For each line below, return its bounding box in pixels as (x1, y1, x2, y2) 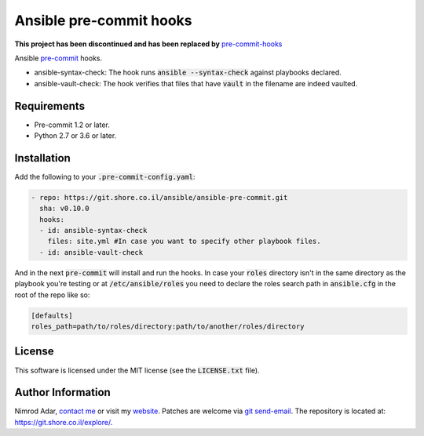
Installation (14, 151, 71, 165)
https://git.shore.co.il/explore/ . (14, 417, 113, 427)
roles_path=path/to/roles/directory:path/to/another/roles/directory (31, 322, 305, 331)
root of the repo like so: (14, 290, 90, 300)
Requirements (14, 99, 86, 113)
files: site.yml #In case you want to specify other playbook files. (47, 237, 321, 246)
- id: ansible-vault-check (39, 248, 144, 256)
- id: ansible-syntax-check (39, 226, 148, 235)
